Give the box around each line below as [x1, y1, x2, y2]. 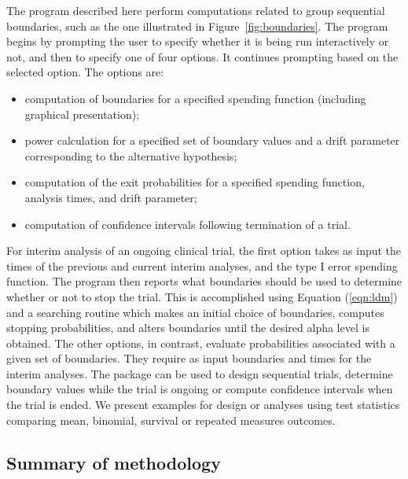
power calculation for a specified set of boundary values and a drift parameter [24, 132, 400, 149]
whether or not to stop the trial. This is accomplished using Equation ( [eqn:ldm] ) [6, 288, 398, 304]
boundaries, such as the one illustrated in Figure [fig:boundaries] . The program [6, 17, 388, 34]
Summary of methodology [6, 450, 221, 474]
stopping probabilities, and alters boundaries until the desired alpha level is [6, 319, 369, 336]
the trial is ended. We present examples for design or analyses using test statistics [6, 396, 400, 413]
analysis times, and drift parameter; [24, 189, 197, 205]
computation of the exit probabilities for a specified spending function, [24, 174, 365, 190]
